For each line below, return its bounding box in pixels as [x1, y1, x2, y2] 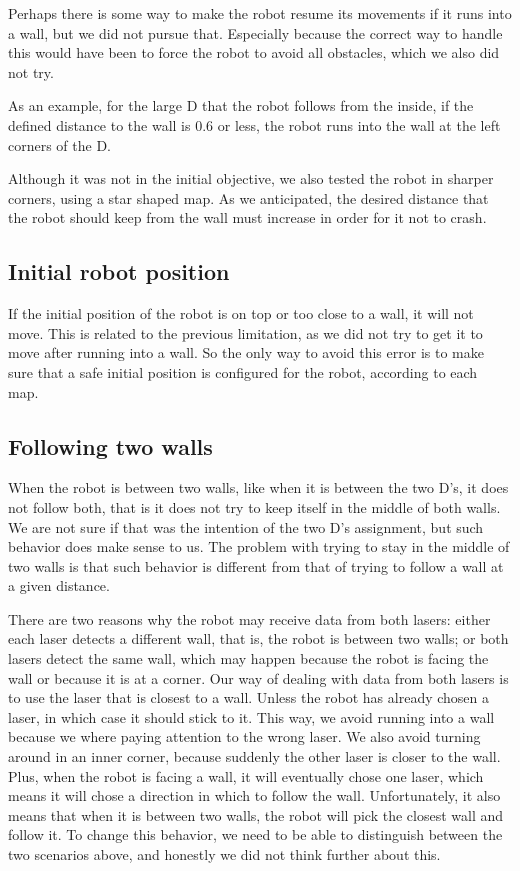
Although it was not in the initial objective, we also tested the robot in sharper [8, 168, 494, 189]
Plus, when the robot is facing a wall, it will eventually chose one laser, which [8, 765, 484, 786]
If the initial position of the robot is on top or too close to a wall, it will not [8, 303, 474, 324]
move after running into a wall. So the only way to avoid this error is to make [8, 342, 484, 363]
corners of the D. [8, 134, 112, 155]
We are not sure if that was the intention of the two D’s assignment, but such [8, 516, 484, 537]
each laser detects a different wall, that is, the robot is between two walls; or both [8, 628, 509, 649]
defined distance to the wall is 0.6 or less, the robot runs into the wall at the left [8, 114, 501, 135]
